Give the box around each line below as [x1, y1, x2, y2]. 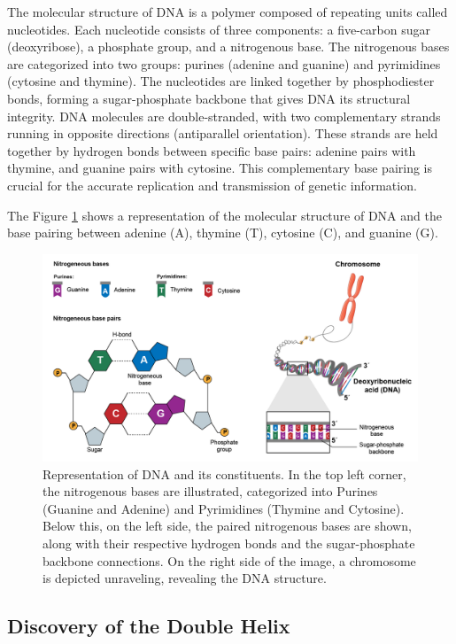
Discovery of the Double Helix [7, 612, 290, 640]
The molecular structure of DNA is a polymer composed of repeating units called [7, 3, 448, 20]
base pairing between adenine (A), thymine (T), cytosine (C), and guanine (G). [7, 223, 438, 242]
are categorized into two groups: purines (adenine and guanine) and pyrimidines [7, 54, 441, 73]
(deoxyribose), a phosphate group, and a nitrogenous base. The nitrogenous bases [7, 37, 450, 56]
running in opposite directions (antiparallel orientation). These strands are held [7, 124, 438, 143]
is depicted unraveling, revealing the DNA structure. [43, 569, 327, 587]
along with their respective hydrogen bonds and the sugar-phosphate [43, 534, 415, 553]
